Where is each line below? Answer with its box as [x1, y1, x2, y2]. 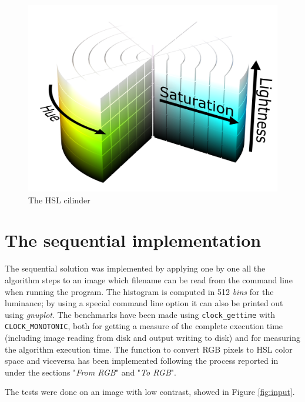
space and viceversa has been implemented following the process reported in [5, 354, 279, 367]
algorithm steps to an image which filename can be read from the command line [5, 273, 293, 286]
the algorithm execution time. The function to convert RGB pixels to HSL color [5, 343, 293, 355]
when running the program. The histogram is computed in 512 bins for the [5, 285, 274, 297]
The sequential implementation [5, 228, 262, 252]
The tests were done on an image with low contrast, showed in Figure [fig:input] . [5, 386, 295, 398]
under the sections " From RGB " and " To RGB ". [5, 366, 176, 378]
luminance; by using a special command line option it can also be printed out [5, 297, 283, 309]
